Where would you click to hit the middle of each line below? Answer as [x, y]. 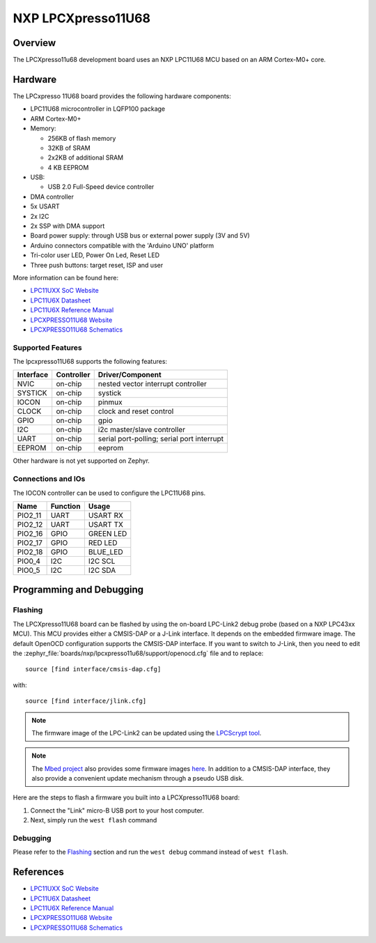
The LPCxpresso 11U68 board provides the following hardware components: [122, 96]
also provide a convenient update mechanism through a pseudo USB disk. [138, 779]
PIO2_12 [30, 525]
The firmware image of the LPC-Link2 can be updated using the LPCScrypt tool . [147, 733]
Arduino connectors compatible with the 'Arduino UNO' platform [122, 245]
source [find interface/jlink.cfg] [86, 701]
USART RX [105, 516]
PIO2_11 [29, 516]
